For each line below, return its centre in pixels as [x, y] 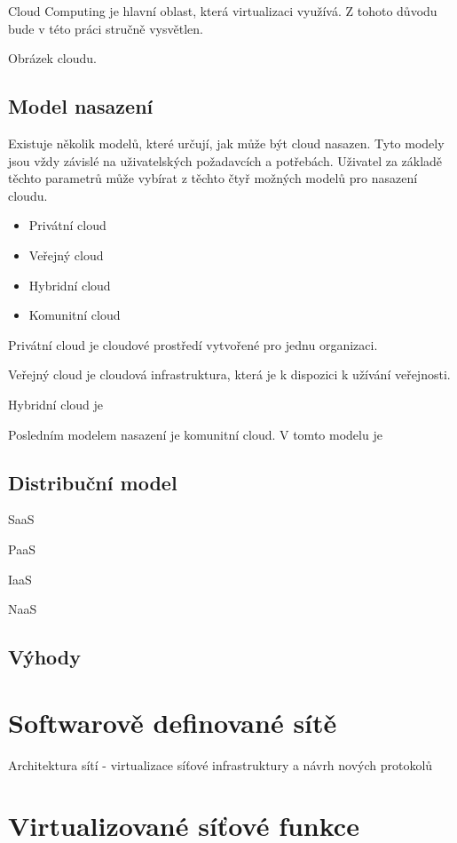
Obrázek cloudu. [53, 58]
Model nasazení [81, 106]
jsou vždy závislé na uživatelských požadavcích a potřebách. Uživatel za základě [225, 160]
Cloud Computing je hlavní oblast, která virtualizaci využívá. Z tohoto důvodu [223, 11]
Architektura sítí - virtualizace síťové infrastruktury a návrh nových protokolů [221, 764]
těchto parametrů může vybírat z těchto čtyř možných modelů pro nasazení [213, 178]
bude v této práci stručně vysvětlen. [106, 28]
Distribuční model [93, 482]
